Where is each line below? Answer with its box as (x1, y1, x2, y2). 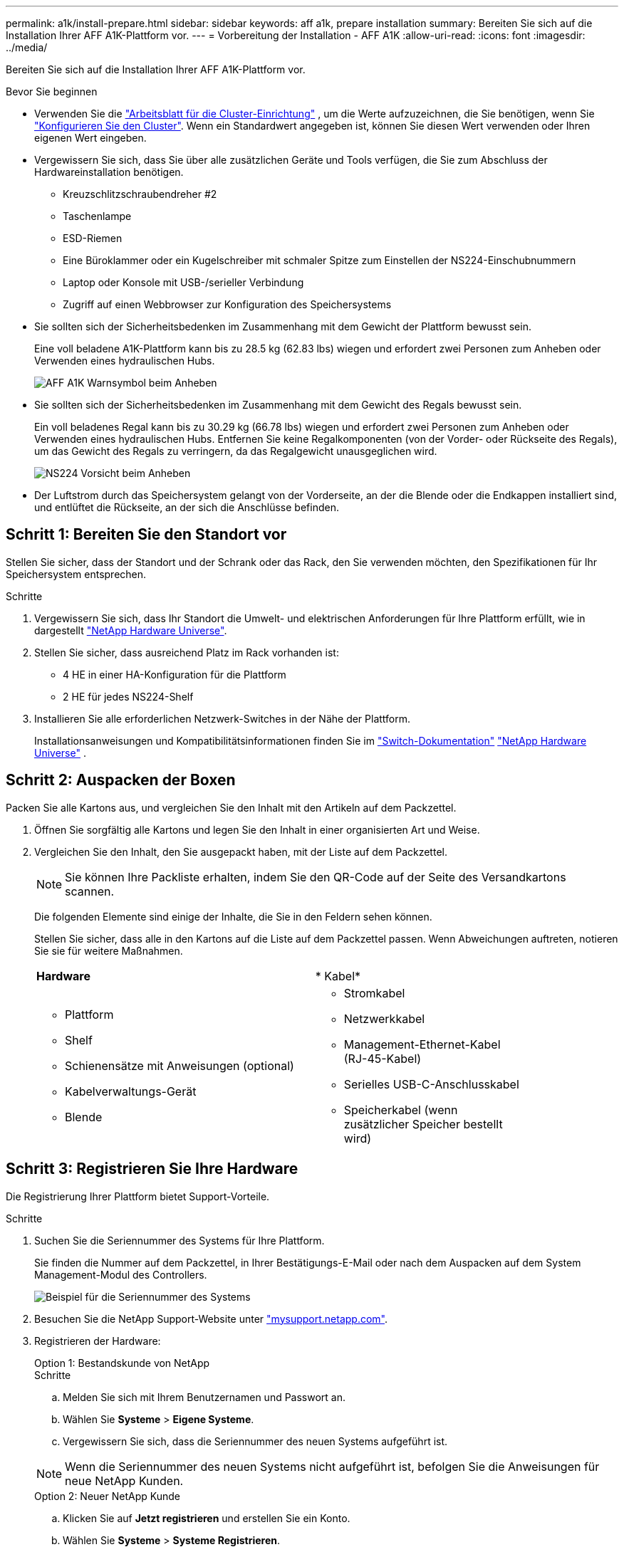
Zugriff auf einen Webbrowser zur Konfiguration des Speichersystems (63, 298, 392, 310)
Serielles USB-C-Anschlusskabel (343, 1076, 519, 1091)
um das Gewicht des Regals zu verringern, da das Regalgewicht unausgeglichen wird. (34, 445, 437, 457)
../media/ (6, 41, 48, 53)
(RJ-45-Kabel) (343, 1051, 422, 1066)
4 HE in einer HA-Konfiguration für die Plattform (63, 668, 286, 681)
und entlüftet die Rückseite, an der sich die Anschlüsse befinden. (34, 501, 339, 513)
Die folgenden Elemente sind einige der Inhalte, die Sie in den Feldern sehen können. (34, 910, 432, 923)
